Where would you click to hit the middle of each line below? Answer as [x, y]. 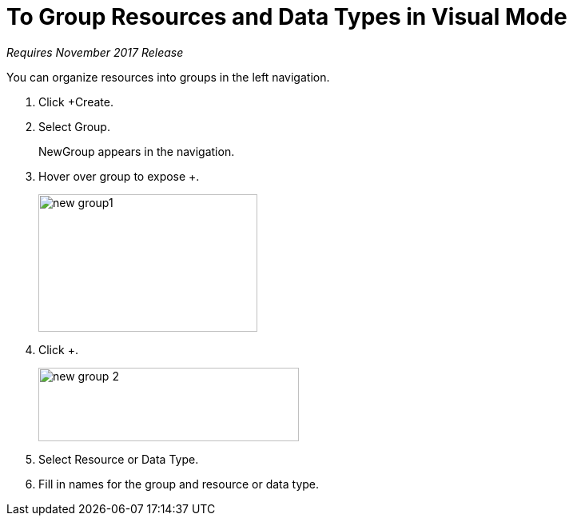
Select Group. [74, 126]
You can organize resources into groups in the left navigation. [168, 77]
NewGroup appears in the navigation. [137, 151]
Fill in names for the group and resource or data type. [179, 484]
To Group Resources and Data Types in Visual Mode [287, 17]
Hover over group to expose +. [119, 176]
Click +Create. [76, 102]
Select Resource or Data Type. [119, 459]
